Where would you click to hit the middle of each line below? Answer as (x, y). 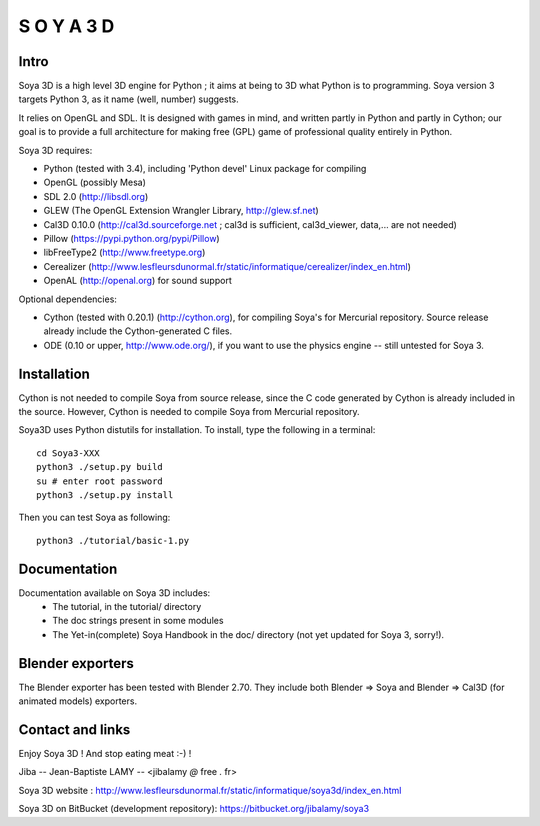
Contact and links (74, 729)
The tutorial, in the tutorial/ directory (127, 607)
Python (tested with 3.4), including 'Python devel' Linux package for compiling (205, 169)
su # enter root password (100, 481)
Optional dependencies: (67, 299)
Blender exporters (76, 663)
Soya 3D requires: (55, 150)
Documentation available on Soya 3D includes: (114, 592)
